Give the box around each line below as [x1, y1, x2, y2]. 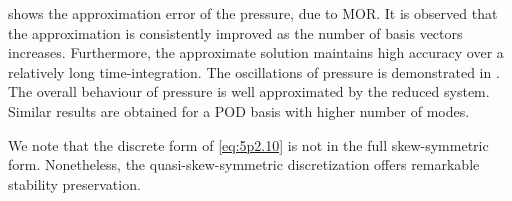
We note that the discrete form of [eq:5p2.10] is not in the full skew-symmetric [8, 134, 489, 155]
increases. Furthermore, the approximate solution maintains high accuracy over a [8, 42, 504, 63]
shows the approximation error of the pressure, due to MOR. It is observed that [8, 3, 498, 23]
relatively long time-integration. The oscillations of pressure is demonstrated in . [8, 61, 500, 82]
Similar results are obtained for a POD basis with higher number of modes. [8, 100, 470, 121]
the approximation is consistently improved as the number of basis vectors [8, 22, 463, 43]
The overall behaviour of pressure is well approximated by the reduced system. [8, 81, 490, 102]
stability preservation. [8, 173, 141, 194]
